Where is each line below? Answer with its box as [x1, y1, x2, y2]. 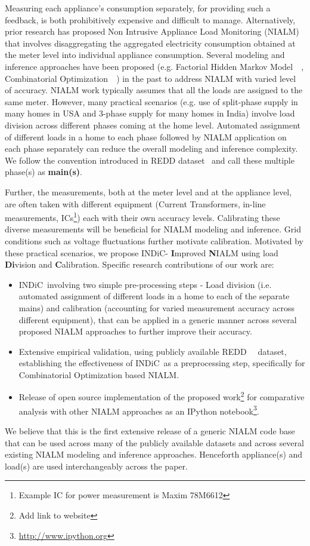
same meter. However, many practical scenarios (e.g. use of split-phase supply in [5, 95, 298, 108]
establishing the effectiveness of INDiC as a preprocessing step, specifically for [18, 357, 305, 369]
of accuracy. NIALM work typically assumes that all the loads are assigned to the [5, 84, 303, 96]
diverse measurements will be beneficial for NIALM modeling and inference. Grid [5, 223, 301, 235]
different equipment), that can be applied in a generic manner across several [18, 313, 297, 326]
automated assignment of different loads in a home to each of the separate [18, 290, 290, 302]
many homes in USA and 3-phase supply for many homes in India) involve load [5, 107, 295, 119]
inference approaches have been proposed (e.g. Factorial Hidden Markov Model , [5, 60, 304, 72]
